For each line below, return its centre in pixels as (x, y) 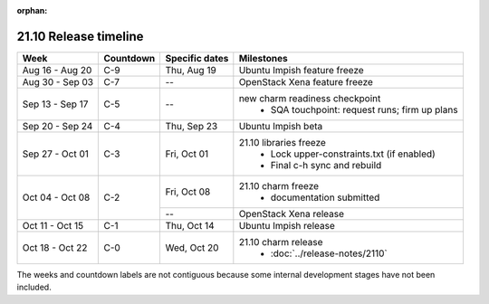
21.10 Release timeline (80, 36)
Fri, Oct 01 (187, 154)
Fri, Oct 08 (188, 192)
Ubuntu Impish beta (281, 126)
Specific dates (197, 58)
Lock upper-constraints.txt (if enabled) (353, 154)
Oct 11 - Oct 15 (53, 225)
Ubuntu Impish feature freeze (301, 70)
